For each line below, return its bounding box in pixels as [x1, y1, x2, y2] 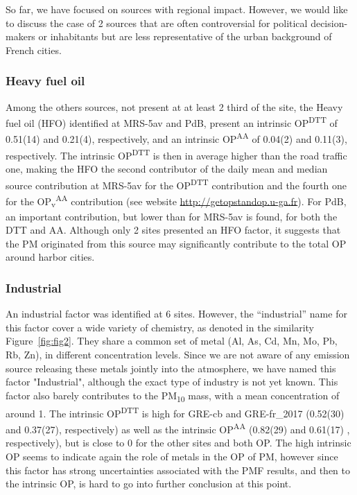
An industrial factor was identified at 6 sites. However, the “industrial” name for [6, 306, 347, 321]
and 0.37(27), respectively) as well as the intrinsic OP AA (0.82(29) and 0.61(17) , [6, 420, 350, 436]
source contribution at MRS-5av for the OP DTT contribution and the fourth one [6, 175, 347, 192]
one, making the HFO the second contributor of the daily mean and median [6, 161, 328, 175]
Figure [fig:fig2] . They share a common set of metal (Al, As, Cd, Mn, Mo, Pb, [6, 333, 338, 348]
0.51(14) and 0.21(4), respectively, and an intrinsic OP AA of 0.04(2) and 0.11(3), [6, 130, 347, 146]
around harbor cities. [6, 250, 95, 264]
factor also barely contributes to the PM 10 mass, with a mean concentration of [6, 388, 340, 404]
